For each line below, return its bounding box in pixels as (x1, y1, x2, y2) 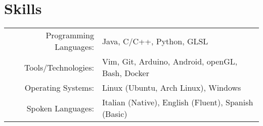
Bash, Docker (102, 67, 149, 79)
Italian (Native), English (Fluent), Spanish (102, 96, 253, 108)
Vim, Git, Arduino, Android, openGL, (102, 55, 238, 68)
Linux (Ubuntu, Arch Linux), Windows (102, 82, 241, 94)
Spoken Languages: (26, 102, 94, 114)
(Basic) (102, 108, 127, 120)
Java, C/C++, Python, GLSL (102, 35, 208, 47)
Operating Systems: (24, 82, 94, 94)
